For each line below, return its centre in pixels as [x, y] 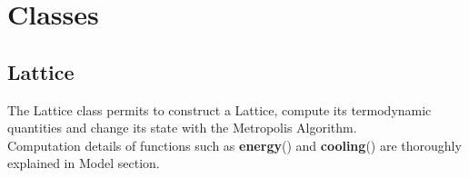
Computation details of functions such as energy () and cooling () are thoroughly [234, 145]
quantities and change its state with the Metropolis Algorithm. [182, 128]
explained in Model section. [84, 163]
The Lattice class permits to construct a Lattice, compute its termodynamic [220, 109]
